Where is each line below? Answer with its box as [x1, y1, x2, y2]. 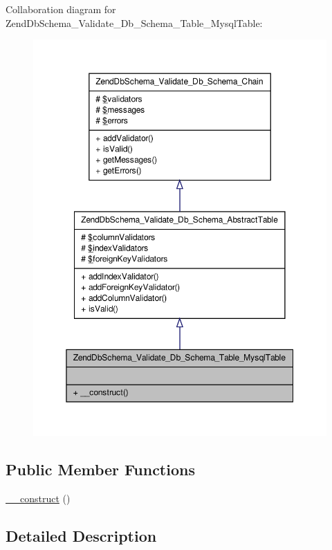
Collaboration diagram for [6, 2, 116, 16]
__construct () [6, 491, 71, 506]
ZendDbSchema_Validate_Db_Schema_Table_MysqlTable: [6, 15, 263, 30]
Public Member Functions [6, 459, 195, 480]
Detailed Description [6, 525, 157, 546]
